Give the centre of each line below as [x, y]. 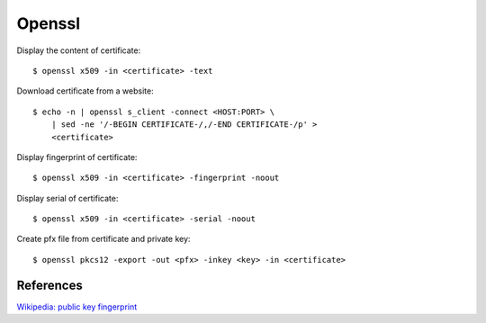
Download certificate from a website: [85, 91]
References [49, 285]
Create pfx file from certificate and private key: [103, 239]
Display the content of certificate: [79, 50]
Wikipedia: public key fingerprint [77, 307]
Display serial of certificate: [67, 198]
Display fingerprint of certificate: [77, 157]
